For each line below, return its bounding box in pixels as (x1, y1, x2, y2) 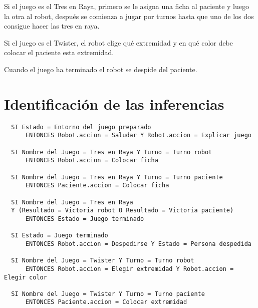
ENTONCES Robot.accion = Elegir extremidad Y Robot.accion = (25, 265, 234, 272)
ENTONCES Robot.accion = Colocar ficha (25, 157, 158, 164)
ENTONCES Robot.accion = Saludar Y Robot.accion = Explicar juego (25, 132, 251, 139)
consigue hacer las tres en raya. (4, 21, 100, 31)
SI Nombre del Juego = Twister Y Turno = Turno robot (11, 257, 194, 264)
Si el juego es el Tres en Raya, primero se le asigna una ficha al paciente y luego (4, 1, 249, 11)
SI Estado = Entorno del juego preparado (11, 123, 151, 131)
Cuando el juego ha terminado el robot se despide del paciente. (4, 64, 197, 74)
